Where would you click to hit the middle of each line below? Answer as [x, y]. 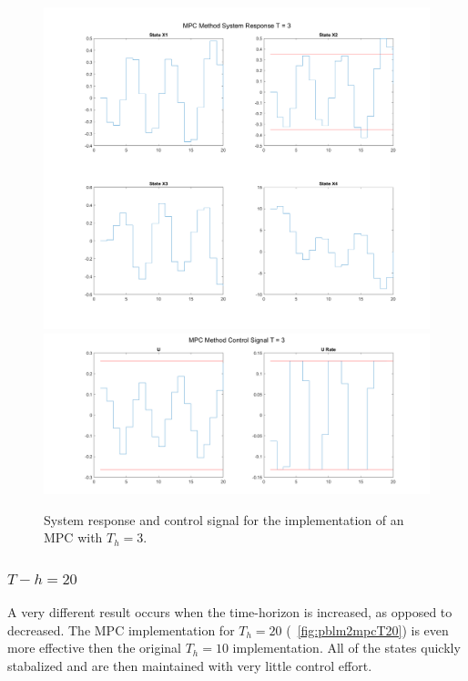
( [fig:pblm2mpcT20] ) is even [367, 629]
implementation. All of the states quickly [346, 648]
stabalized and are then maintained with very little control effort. [190, 665]
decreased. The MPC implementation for [121, 629]
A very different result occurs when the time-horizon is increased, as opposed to [230, 612]
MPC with [73, 537]
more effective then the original [95, 648]
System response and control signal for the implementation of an [224, 519]
